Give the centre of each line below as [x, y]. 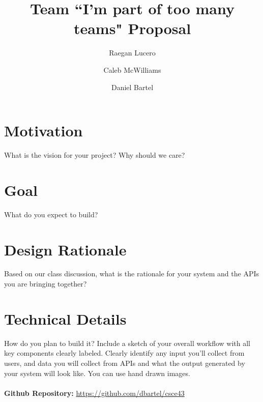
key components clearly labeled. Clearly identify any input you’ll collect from [124, 353]
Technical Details [65, 318]
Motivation [43, 131]
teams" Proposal [132, 28]
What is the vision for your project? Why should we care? [95, 155]
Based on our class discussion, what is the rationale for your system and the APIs [132, 274]
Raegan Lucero [132, 53]
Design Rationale [65, 249]
